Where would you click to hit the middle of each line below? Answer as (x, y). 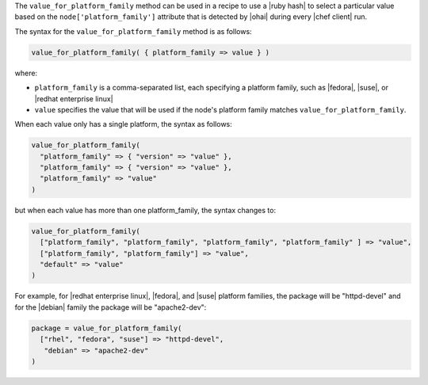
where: (26, 73)
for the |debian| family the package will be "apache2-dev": (111, 307)
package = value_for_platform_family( (107, 328)
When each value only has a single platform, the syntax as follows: (124, 124)
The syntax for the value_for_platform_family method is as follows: (134, 31)
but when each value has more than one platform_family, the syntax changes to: (145, 210)
